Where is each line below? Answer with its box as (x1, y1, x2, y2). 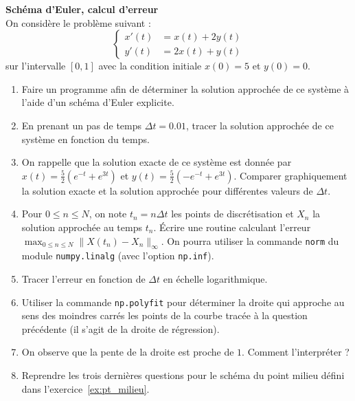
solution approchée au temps (21, 219, 142, 234)
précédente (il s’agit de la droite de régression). (21, 321, 220, 336)
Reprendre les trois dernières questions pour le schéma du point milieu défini (21, 368, 345, 382)
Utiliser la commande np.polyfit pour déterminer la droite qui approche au (21, 294, 345, 309)
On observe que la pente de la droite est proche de (21, 345, 234, 359)
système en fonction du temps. (21, 131, 150, 146)
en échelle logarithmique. (163, 271, 268, 285)
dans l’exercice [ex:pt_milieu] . (21, 381, 150, 395)
